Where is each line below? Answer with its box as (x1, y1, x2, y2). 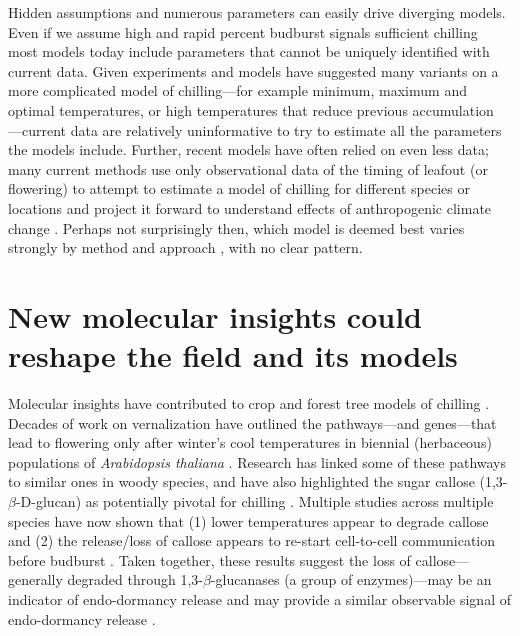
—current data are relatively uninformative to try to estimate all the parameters (8, 119, 502, 140)
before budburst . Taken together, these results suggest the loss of (8, 549, 411, 570)
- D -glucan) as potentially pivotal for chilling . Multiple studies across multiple (15, 491, 494, 511)
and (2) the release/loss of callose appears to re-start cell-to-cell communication (8, 530, 496, 551)
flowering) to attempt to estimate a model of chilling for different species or (8, 178, 470, 199)
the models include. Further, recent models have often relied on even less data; (8, 139, 489, 160)
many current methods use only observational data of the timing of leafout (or (8, 158, 488, 179)
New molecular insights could (8, 295, 422, 336)
